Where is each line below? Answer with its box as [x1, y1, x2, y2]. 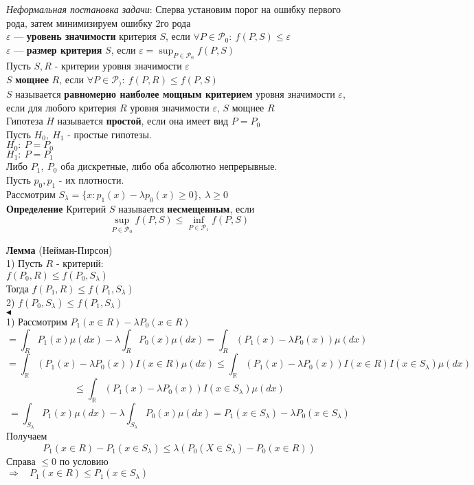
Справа [6, 453, 36, 468]
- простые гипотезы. [67, 127, 152, 141]
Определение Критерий [6, 201, 106, 215]
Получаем [6, 429, 47, 443]
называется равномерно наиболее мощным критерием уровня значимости [15, 87, 335, 101]
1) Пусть [6, 256, 43, 270]
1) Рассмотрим [6, 314, 67, 328]
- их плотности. [58, 172, 124, 186]
